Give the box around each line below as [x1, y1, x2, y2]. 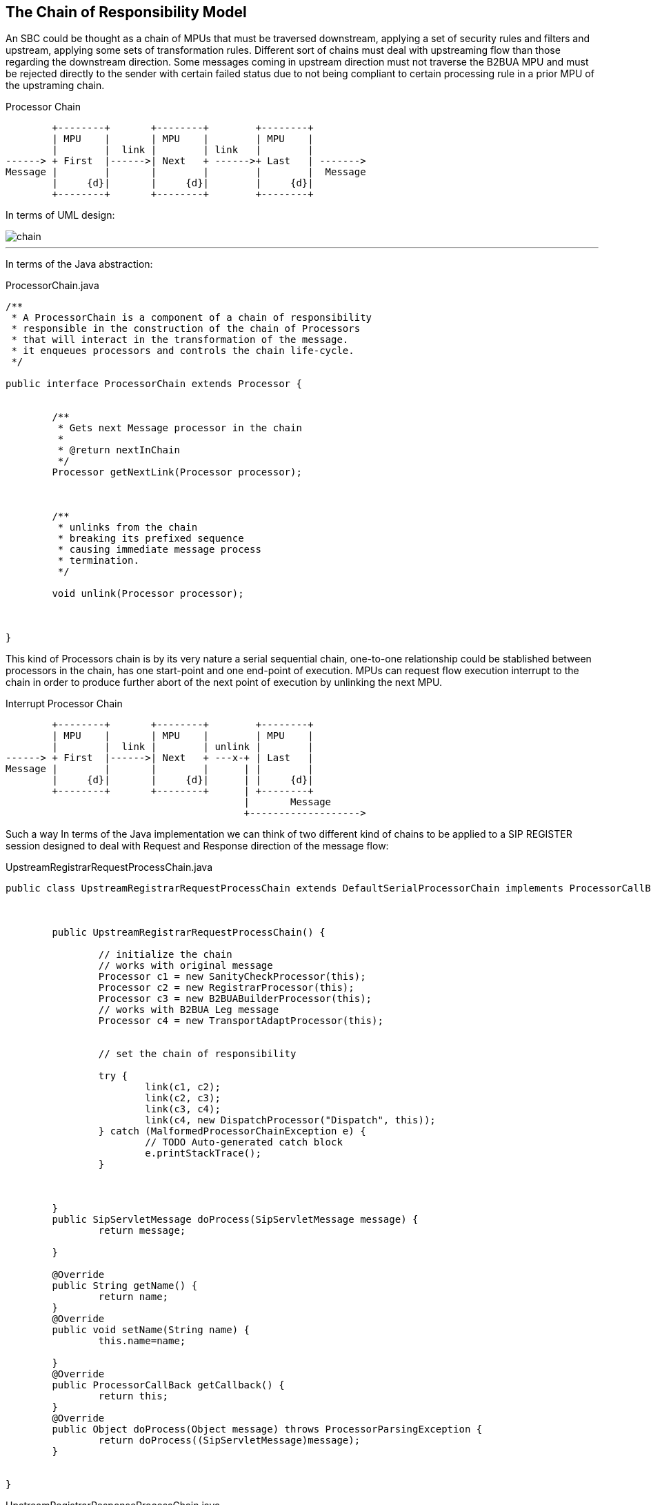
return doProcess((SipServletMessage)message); [98, 1435, 361, 1446]
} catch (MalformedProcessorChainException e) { [98, 1125, 366, 1137]
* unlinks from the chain [57, 522, 198, 533]
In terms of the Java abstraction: [6, 258, 153, 270]
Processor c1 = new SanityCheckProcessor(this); [98, 971, 366, 983]
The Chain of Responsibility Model [6, 3, 247, 21]
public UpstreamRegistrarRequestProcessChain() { [52, 927, 325, 938]
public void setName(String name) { [52, 1324, 250, 1336]
